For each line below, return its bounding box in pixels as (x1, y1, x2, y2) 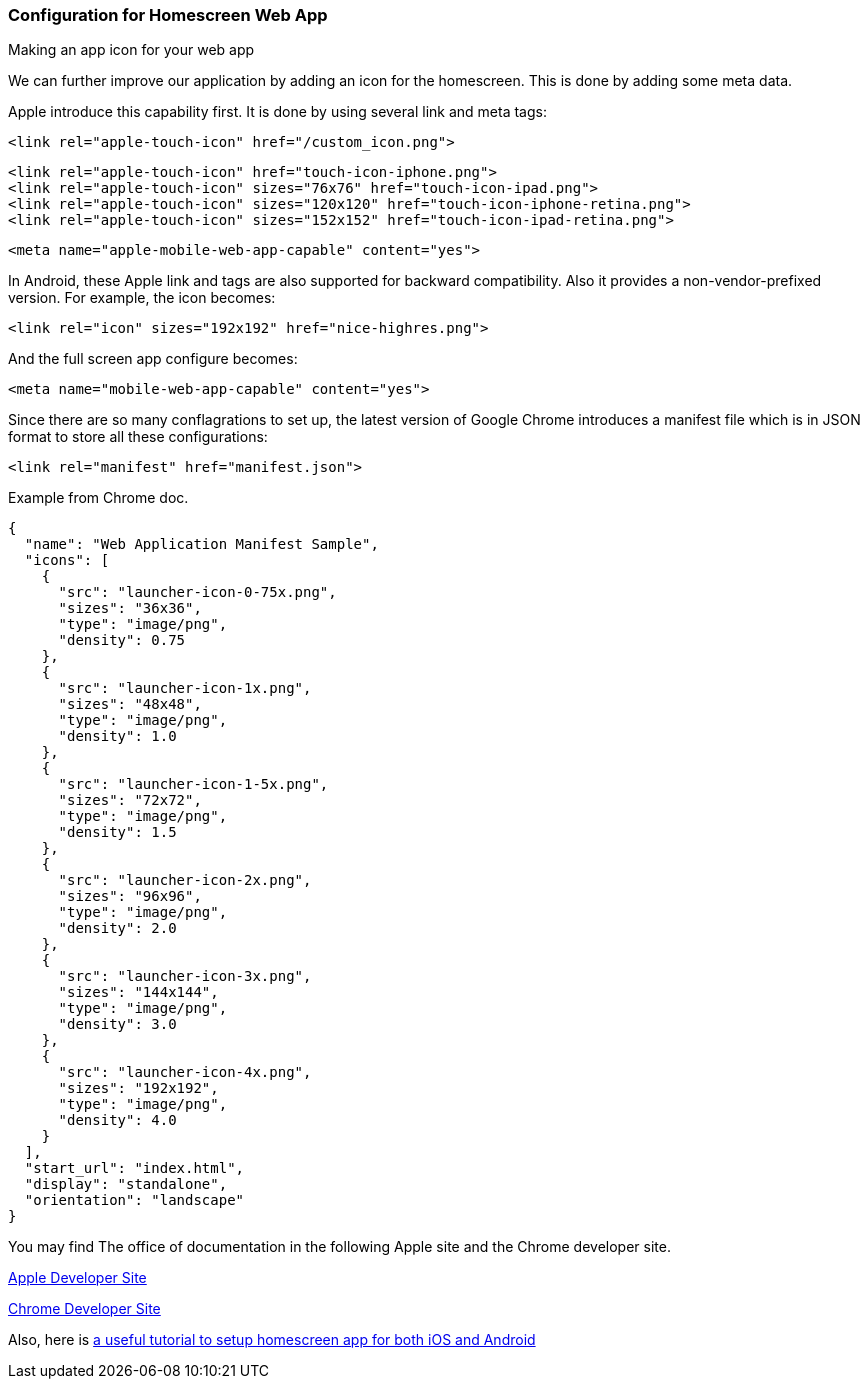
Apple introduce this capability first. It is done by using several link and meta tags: (8, 103, 547, 121)
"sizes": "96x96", (58, 888, 202, 905)
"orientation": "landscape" (24, 1192, 245, 1209)
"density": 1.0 (58, 728, 177, 745)
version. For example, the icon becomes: (8, 289, 276, 307)
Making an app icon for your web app (8, 41, 255, 59)
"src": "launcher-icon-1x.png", (58, 680, 312, 697)
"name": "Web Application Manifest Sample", (24, 536, 379, 553)
